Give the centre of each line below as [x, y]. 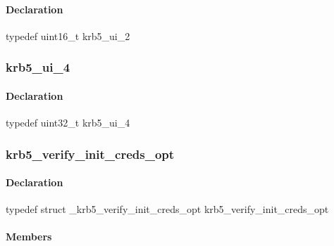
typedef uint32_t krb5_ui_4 [68, 123]
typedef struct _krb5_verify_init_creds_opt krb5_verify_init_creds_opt [167, 209]
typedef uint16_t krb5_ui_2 [68, 35]
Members [29, 237]
